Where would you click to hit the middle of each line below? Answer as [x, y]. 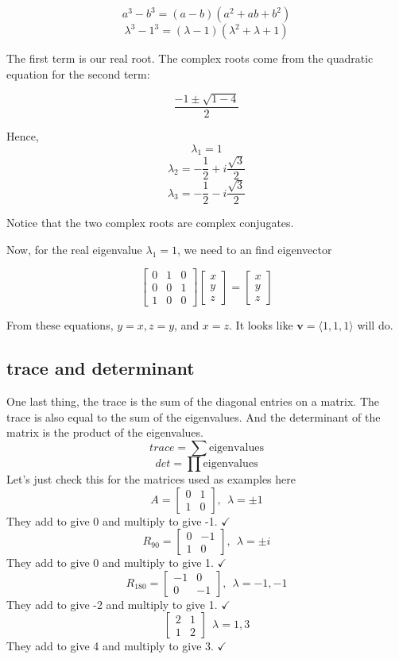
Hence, [23, 136]
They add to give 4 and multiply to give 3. [110, 646]
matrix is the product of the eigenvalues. [105, 432]
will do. [375, 325]
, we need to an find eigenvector [254, 249]
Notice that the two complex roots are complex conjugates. [150, 223]
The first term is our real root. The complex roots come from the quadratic [190, 58]
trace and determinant [101, 368]
